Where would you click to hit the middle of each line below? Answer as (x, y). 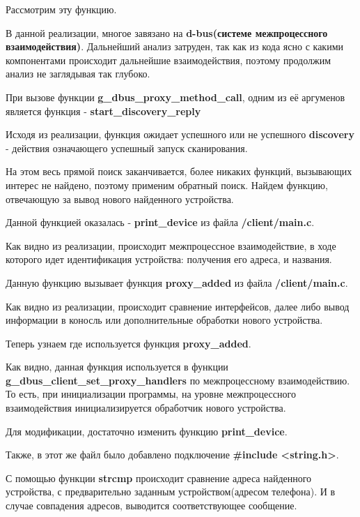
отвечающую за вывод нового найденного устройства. (120, 198)
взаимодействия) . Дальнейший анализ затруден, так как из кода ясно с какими (175, 46)
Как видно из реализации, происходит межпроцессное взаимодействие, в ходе (171, 245)
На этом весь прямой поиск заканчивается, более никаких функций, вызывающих (179, 171)
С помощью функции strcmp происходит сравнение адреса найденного (159, 478)
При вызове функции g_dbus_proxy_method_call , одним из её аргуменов (175, 97)
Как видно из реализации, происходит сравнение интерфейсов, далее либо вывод (178, 306)
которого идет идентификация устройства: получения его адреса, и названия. (169, 259)
